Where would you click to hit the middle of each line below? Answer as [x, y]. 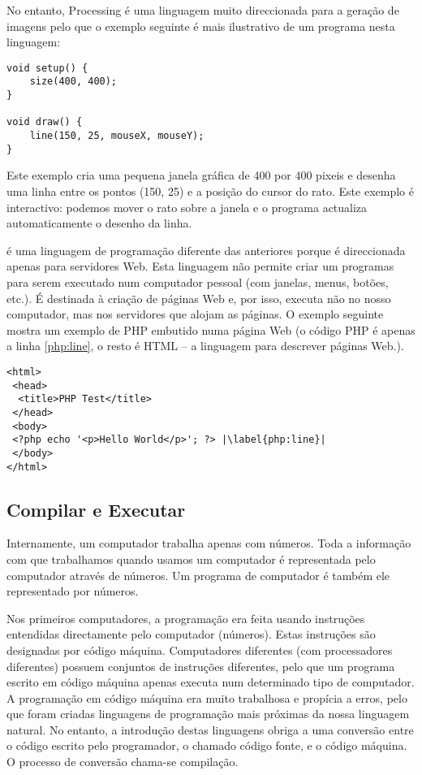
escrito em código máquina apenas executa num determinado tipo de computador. [211, 682]
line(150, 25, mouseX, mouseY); [117, 136]
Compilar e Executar [96, 509]
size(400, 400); [73, 82]
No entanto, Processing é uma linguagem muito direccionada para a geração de [203, 10]
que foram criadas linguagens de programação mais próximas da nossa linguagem [208, 714]
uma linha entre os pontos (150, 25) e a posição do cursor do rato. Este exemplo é [210, 191]
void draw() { [45, 122]
